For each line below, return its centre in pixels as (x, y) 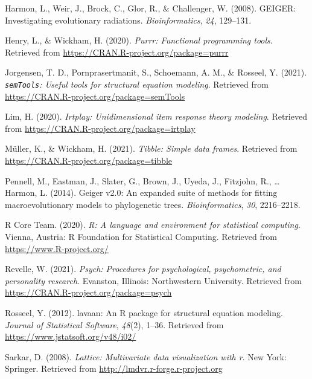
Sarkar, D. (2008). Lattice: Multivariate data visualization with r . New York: (146, 356)
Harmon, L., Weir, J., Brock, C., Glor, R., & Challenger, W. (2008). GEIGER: (151, 8)
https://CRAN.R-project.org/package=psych (88, 292)
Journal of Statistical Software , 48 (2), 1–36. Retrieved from (114, 324)
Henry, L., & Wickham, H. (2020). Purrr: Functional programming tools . (139, 40)
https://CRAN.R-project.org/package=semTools (95, 96)
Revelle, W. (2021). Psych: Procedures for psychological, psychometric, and (143, 269)
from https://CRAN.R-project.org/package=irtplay (100, 128)
